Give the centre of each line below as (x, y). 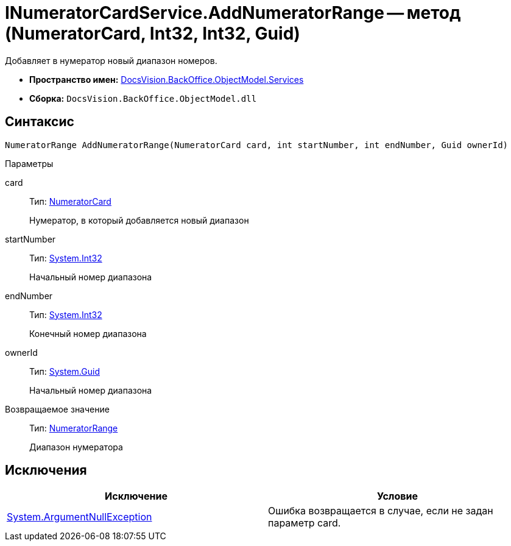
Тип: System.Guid (65, 371)
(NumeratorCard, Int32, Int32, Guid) (153, 34)
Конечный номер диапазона (88, 333)
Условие (397, 496)
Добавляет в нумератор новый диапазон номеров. (111, 60)
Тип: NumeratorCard (70, 201)
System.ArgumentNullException (79, 517)
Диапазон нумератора (76, 447)
